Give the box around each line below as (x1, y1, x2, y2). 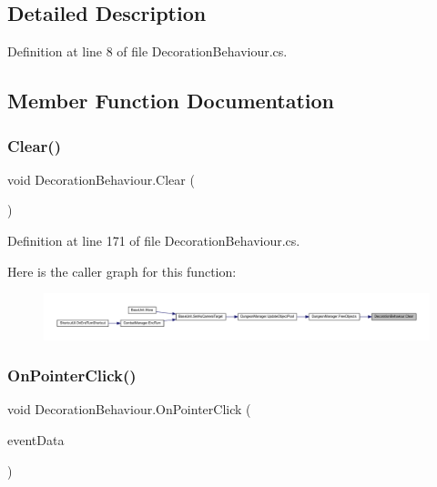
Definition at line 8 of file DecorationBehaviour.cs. (7, 42, 288, 61)
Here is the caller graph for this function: (7, 261, 237, 280)
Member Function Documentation (7, 86, 335, 115)
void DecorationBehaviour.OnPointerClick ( (7, 400, 251, 419)
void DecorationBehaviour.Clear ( (7, 169, 195, 188)
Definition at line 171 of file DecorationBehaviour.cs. (7, 230, 300, 249)
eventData (7, 430, 65, 449)
